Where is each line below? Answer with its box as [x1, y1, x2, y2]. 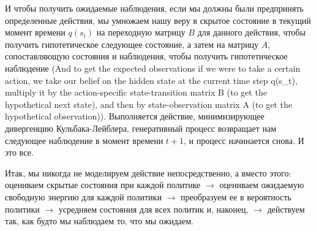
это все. [5, 146, 34, 159]
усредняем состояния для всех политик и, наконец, [58, 202, 249, 215]
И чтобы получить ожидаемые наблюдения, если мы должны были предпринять [5, 2, 304, 14]
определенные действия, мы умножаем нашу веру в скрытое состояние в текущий [5, 13, 311, 26]
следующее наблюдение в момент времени [5, 134, 164, 146]
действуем [267, 202, 305, 215]
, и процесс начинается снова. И [184, 134, 304, 146]
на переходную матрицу [96, 26, 186, 39]
